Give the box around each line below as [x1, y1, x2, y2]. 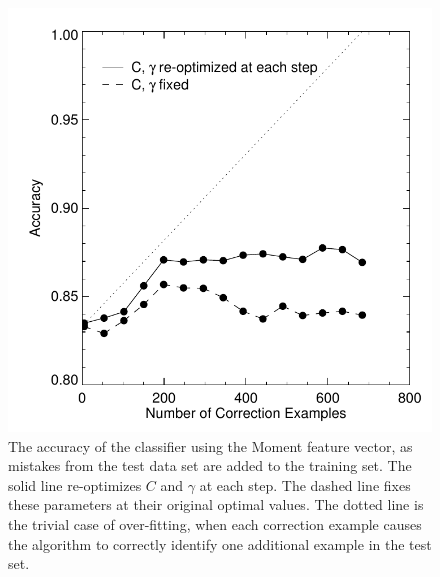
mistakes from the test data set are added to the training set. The [8, 455, 412, 476]
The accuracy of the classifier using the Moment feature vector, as [8, 435, 413, 456]
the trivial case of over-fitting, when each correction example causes [8, 513, 422, 534]
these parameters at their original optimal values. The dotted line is [8, 494, 424, 515]
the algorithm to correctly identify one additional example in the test [8, 533, 432, 554]
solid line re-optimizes [8, 474, 142, 495]
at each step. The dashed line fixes [199, 474, 411, 495]
